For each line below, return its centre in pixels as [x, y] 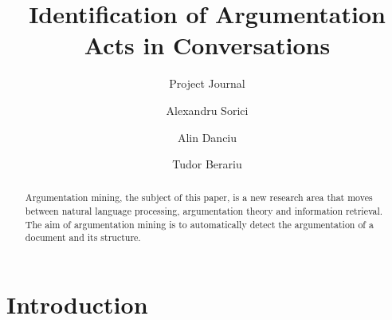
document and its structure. [83, 237]
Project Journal [207, 83]
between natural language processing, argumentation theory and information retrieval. [204, 211]
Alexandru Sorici [207, 110]
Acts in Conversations [207, 45]
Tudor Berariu [207, 164]
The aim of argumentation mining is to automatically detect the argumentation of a [199, 224]
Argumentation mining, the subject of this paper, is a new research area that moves [199, 198]
